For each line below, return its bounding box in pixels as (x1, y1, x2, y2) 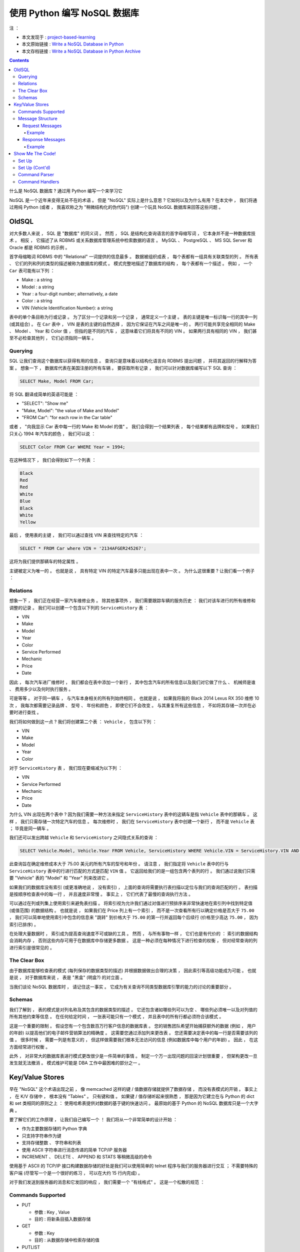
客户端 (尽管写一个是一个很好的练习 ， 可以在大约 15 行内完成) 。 (9, 1170, 142, 1176)
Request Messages (22, 123, 62, 129)
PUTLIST (21, 1244, 40, 1250)
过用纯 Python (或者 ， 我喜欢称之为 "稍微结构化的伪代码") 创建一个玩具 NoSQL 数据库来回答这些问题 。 (9, 204, 223, 210)
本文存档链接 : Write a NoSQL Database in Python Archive (21, 48, 141, 54)
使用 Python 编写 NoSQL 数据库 (9, 8, 139, 19)
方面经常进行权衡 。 (9, 1044, 50, 1050)
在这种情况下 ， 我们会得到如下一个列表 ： (9, 457, 96, 463)
